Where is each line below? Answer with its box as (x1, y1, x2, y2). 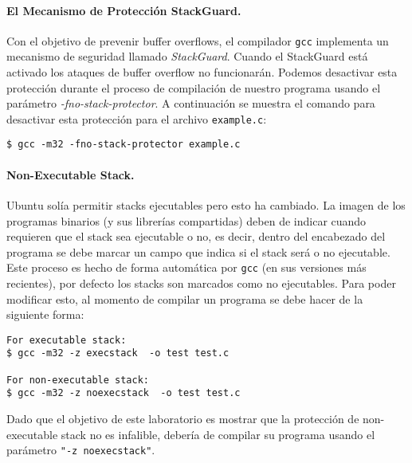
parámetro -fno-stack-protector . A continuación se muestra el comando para (6, 95, 375, 112)
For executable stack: (6, 334, 127, 346)
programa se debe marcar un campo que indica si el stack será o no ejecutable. (6, 243, 390, 260)
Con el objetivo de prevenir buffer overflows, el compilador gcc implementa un (6, 32, 389, 49)
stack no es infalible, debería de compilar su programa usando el (61, 426, 375, 442)
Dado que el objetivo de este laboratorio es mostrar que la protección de (6, 410, 359, 427)
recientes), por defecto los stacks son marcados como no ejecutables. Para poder (6, 274, 396, 291)
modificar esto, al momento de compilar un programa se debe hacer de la (6, 290, 363, 307)
